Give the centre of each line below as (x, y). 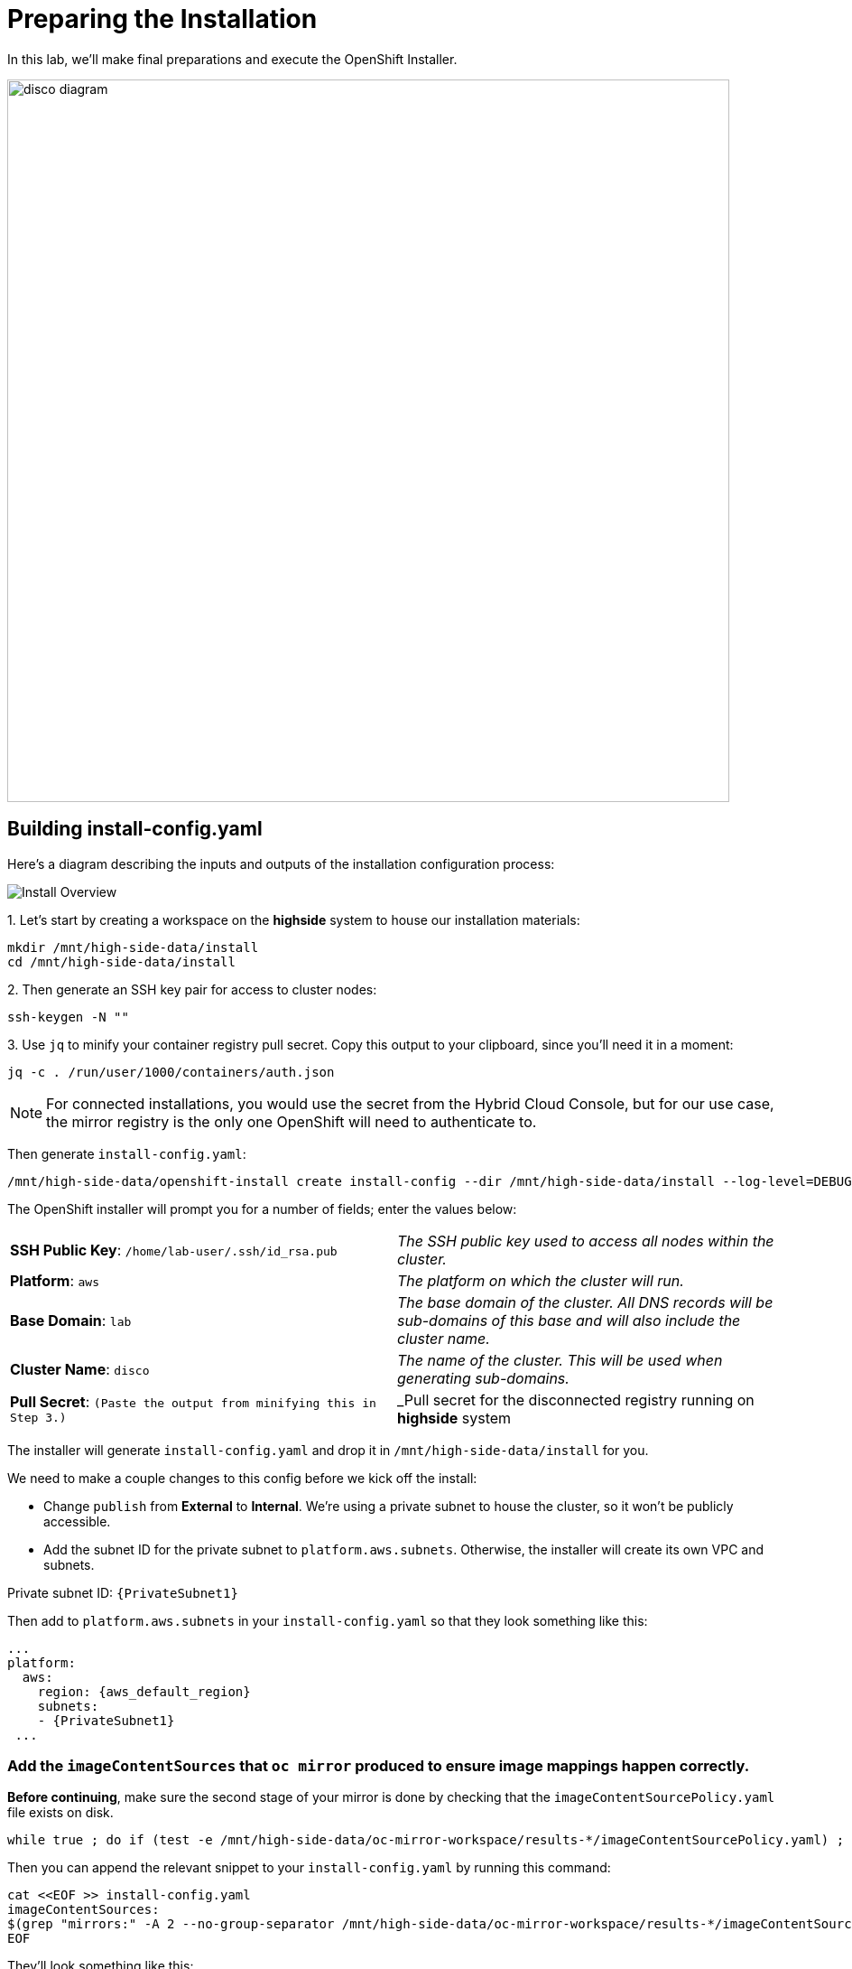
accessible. (77, 1521)
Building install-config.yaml (135, 829)
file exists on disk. (60, 1813)
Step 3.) (38, 1418)
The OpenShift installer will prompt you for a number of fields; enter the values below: (262, 1208)
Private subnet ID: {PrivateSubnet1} (123, 1592)
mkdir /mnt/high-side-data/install (133, 947)
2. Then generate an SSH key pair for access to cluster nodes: (192, 989)
